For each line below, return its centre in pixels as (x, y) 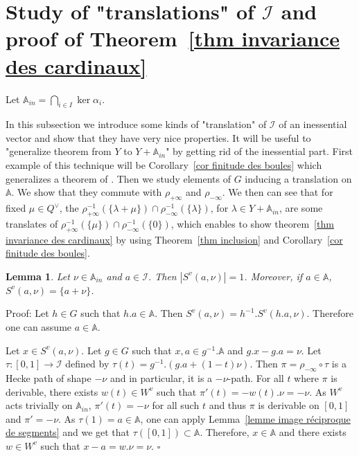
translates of (32, 223)
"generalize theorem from (59, 151)
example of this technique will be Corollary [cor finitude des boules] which (164, 165)
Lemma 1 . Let (38, 276)
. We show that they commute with (87, 192)
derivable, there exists (52, 391)
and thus (227, 405)
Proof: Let (27, 313)
